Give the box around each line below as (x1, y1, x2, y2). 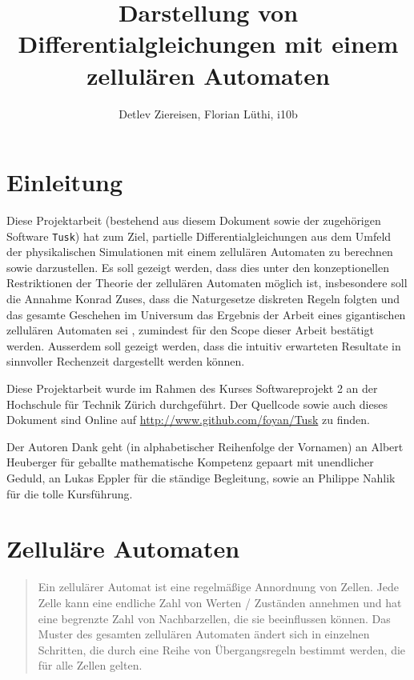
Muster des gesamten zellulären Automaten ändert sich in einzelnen (38, 626, 370, 642)
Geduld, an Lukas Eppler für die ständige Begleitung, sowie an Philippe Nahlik (6, 470, 396, 486)
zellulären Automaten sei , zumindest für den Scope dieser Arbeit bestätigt (6, 322, 374, 338)
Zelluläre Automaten (6, 532, 240, 565)
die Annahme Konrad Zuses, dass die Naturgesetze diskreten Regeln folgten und (6, 290, 400, 307)
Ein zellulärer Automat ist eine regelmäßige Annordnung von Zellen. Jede (38, 578, 399, 595)
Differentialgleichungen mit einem (18, 27, 399, 60)
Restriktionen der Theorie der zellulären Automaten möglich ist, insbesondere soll (6, 274, 408, 291)
